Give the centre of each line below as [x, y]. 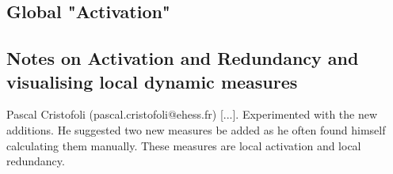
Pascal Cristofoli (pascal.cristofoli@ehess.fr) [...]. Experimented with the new [192, 114]
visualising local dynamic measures [152, 81]
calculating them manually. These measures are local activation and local [184, 145]
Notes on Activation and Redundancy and [183, 58]
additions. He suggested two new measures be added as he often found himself [196, 129]
